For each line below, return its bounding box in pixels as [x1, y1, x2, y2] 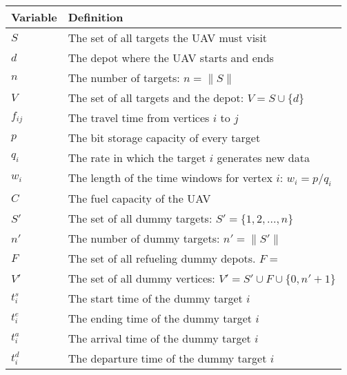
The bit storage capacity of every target [68, 130, 261, 145]
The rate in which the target [68, 150, 206, 165]
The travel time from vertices [68, 110, 210, 125]
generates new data [217, 150, 310, 165]
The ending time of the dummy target [68, 310, 252, 327]
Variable [11, 9, 57, 25]
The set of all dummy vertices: [68, 270, 215, 287]
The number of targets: [68, 70, 180, 85]
